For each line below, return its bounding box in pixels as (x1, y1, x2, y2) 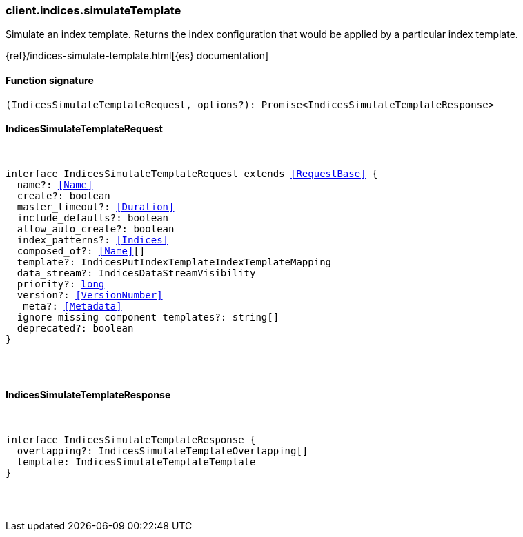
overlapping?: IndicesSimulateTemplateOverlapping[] (17, 445, 308, 457)
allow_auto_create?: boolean (17, 223, 175, 234)
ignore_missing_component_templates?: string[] (17, 311, 279, 323)
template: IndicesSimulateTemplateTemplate (17, 456, 256, 468)
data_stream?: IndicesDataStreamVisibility (17, 267, 256, 278)
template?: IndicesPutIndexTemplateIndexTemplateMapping (17, 256, 332, 267)
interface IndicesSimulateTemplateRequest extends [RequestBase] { (6, 168, 378, 179)
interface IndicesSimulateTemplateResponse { (6, 434, 256, 446)
